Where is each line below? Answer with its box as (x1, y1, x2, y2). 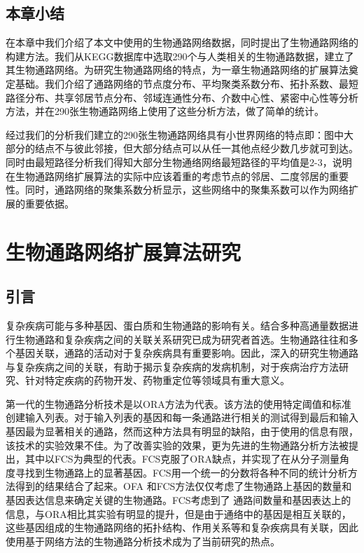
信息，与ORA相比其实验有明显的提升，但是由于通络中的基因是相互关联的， (6, 506, 351, 521)
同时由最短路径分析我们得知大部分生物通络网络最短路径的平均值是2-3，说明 (6, 154, 352, 169)
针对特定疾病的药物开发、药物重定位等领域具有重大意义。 (24, 373, 290, 388)
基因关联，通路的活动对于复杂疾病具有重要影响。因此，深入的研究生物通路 (15, 346, 358, 360)
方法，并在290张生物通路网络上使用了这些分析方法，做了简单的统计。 (6, 104, 324, 118)
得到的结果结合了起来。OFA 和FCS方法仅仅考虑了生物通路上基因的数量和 (15, 479, 352, 493)
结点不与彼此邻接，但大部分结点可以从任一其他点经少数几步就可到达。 (34, 141, 358, 156)
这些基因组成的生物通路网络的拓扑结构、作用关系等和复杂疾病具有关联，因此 (6, 520, 358, 535)
